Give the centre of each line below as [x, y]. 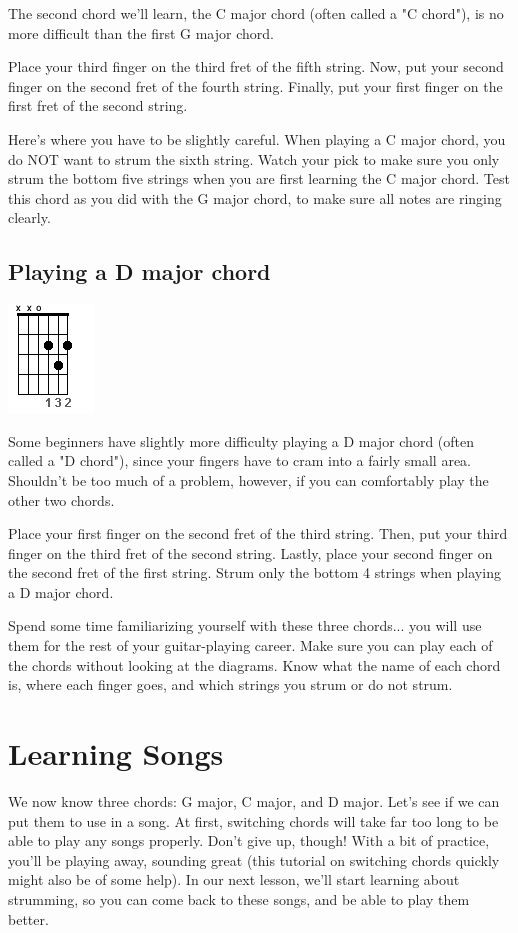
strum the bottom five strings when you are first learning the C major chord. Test [259, 178]
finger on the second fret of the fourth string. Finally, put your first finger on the [255, 85]
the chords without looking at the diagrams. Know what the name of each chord [254, 664]
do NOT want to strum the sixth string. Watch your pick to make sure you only [254, 158]
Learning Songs [116, 753]
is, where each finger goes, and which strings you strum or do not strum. [230, 684]
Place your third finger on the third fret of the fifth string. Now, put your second [256, 66]
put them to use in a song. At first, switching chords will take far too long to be [253, 820]
